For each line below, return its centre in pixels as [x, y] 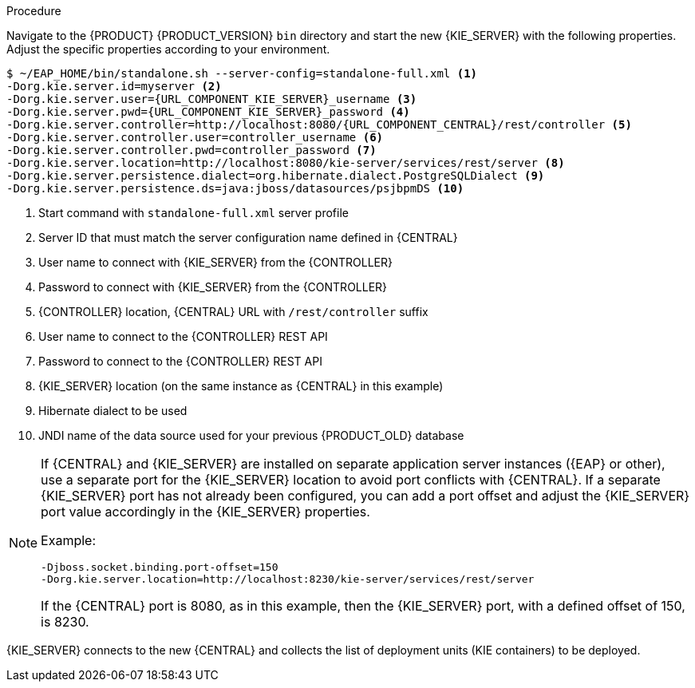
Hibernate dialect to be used [113, 411]
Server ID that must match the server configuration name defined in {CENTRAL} [248, 237]
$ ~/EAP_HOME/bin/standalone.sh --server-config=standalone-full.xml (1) [242, 73]
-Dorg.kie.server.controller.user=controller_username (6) [195, 137]
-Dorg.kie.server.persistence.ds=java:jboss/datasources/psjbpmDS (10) [235, 188]
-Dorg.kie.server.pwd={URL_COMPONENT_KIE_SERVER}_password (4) [208, 112]
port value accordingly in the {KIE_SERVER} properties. [205, 512]
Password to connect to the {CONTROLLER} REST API [180, 361]
